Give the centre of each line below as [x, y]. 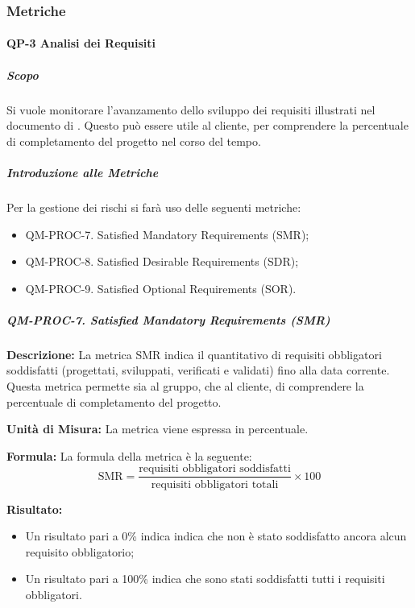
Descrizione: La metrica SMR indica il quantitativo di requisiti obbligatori [194, 354]
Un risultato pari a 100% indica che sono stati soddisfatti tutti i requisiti [205, 579]
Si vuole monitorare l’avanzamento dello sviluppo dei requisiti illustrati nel [191, 109]
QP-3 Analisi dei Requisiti [81, 43]
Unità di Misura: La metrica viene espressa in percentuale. [158, 429]
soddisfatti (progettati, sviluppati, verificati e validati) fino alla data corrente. [198, 370]
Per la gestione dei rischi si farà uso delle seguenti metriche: [154, 207]
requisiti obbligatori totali [215, 484]
